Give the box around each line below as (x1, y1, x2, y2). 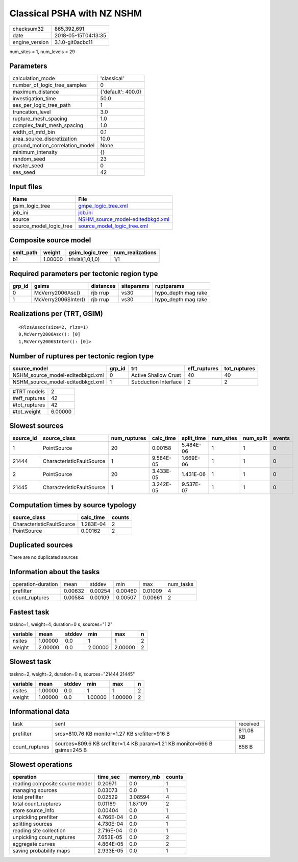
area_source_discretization (12, 135, 77, 143)
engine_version (12, 38, 49, 46)
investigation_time (12, 95, 56, 102)
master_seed (12, 162, 43, 169)
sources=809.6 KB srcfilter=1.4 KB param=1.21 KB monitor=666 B (55, 740, 213, 747)
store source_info (12, 807, 55, 814)
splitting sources (12, 821, 53, 827)
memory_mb (129, 774, 160, 780)
